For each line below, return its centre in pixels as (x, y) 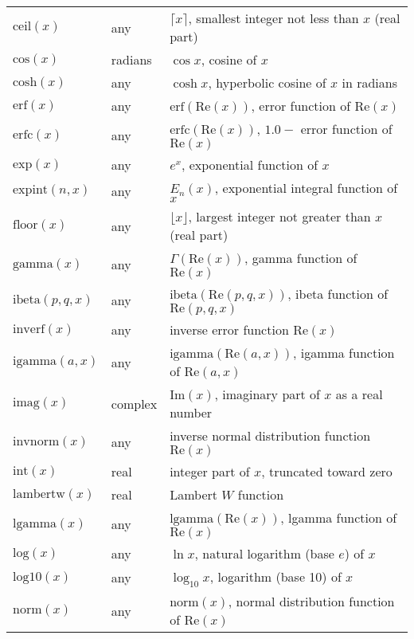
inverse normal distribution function (270, 435)
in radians (369, 82)
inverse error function (229, 329)
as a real (359, 394)
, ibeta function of (338, 294)
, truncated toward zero (327, 471)
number (191, 412)
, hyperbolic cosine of (267, 82)
